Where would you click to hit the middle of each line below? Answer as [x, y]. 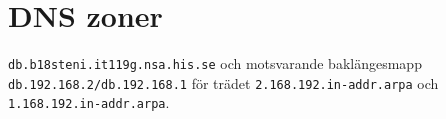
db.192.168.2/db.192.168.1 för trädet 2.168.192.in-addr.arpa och [223, 82]
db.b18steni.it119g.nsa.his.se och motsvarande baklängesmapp [215, 63]
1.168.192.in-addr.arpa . [89, 102]
